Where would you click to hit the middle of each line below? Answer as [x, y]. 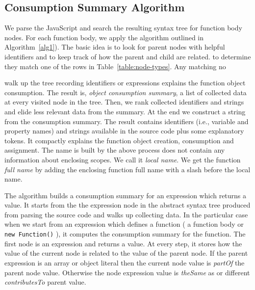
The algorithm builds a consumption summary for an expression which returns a [126, 195]
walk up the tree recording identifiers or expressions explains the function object [125, 83]
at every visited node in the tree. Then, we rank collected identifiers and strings [124, 102]
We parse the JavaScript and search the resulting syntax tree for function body [123, 28]
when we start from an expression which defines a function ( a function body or [124, 224]
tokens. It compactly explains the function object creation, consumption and [119, 140]
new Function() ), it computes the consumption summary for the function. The [125, 234]
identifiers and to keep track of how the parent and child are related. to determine [128, 56]
